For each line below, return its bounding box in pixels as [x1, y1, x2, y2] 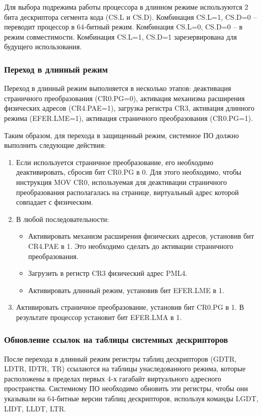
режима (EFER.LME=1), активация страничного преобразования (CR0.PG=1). [4, 112, 253, 123]
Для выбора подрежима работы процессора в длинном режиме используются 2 [4, 2, 248, 12]
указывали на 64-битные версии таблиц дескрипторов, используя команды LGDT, [4, 393, 258, 404]
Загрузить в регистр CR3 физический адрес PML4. [28, 268, 188, 278]
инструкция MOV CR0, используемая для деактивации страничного [16, 176, 227, 187]
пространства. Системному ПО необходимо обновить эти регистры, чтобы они [4, 383, 248, 394]
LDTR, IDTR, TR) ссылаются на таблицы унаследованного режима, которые [4, 363, 246, 374]
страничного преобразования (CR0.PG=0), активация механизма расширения [4, 92, 245, 103]
